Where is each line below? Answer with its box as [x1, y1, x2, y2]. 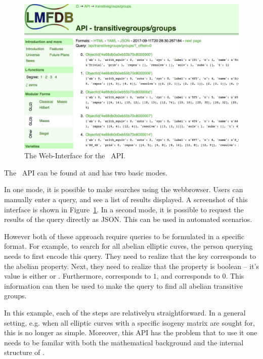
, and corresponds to [156, 271, 220, 281]
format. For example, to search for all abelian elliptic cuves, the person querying [4, 241, 253, 251]
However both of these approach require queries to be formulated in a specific [4, 231, 244, 241]
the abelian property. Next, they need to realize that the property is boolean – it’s [4, 260, 259, 271]
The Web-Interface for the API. [24, 150, 126, 161]
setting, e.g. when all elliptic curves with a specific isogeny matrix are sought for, [4, 317, 255, 328]
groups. [4, 290, 27, 301]
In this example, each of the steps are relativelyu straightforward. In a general [4, 307, 246, 318]
